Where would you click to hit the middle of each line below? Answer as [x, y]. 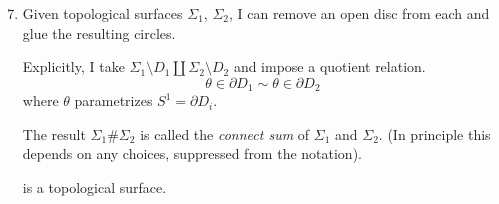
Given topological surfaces [102, 13]
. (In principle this [434, 133]
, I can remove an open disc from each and [359, 13]
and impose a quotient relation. [329, 66]
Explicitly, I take [73, 66]
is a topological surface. [94, 187]
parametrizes [113, 100]
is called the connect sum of [225, 133]
